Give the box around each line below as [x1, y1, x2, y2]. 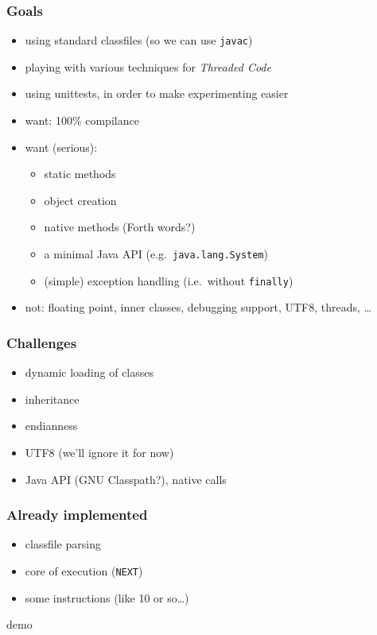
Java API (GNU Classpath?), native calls [25, 470, 227, 487]
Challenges [6, 332, 77, 352]
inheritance [25, 390, 80, 407]
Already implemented [6, 505, 148, 525]
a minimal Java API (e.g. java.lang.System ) [44, 246, 268, 262]
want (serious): [25, 138, 98, 155]
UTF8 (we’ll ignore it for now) [25, 443, 174, 460]
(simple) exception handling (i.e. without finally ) [44, 272, 293, 288]
